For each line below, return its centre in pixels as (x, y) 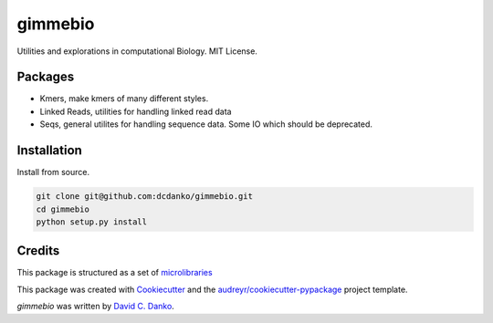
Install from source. (53, 172)
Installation (49, 151)
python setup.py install (92, 222)
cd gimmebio (63, 209)
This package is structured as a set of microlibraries (115, 273)
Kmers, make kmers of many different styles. (124, 99)
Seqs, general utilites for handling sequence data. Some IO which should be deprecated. (206, 124)
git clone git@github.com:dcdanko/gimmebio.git (144, 197)
